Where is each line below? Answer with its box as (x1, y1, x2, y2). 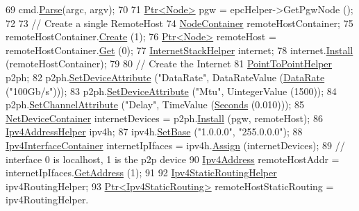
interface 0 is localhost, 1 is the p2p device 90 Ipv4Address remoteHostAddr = (6, 151, 340, 166)
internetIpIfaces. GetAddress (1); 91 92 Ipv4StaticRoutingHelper (6, 165, 277, 180)
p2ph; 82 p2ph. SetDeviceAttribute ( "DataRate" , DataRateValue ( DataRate (6, 69, 325, 84)
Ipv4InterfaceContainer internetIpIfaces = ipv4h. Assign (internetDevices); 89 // (6, 137, 345, 152)
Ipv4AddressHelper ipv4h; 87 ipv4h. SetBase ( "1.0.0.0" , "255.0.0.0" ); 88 (6, 124, 303, 139)
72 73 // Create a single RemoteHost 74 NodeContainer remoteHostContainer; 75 (6, 15, 353, 30)
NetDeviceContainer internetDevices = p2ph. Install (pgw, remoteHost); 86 (6, 110, 323, 125)
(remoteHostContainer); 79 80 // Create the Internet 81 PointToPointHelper (6, 56, 333, 71)
